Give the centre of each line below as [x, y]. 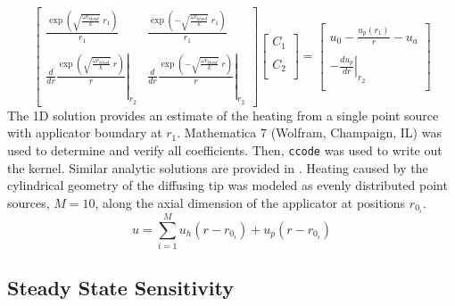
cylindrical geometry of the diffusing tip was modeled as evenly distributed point [227, 185]
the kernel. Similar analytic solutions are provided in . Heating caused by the [218, 167]
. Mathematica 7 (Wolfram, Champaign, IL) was [309, 132]
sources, [29, 202]
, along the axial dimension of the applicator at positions [250, 202]
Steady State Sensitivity [120, 288]
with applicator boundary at [85, 132]
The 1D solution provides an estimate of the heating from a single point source [223, 115]
